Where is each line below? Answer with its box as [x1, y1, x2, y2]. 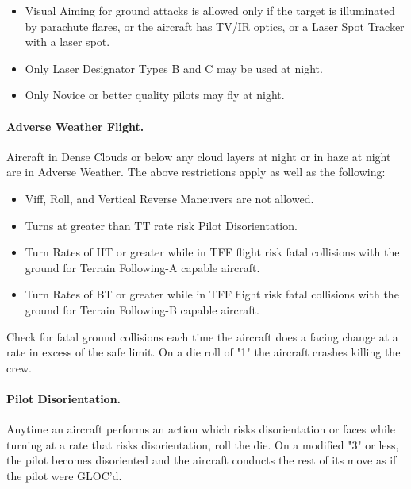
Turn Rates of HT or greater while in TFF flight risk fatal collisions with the [25, 244, 400, 260]
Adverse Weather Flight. [6, 117, 144, 134]
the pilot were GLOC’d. [6, 467, 122, 483]
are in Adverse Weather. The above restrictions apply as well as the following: [6, 164, 386, 180]
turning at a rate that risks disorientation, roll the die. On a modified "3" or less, [6, 436, 399, 452]
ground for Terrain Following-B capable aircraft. [25, 301, 259, 318]
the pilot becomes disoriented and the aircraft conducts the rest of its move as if [6, 452, 397, 468]
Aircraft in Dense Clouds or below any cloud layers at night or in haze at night [6, 148, 391, 164]
